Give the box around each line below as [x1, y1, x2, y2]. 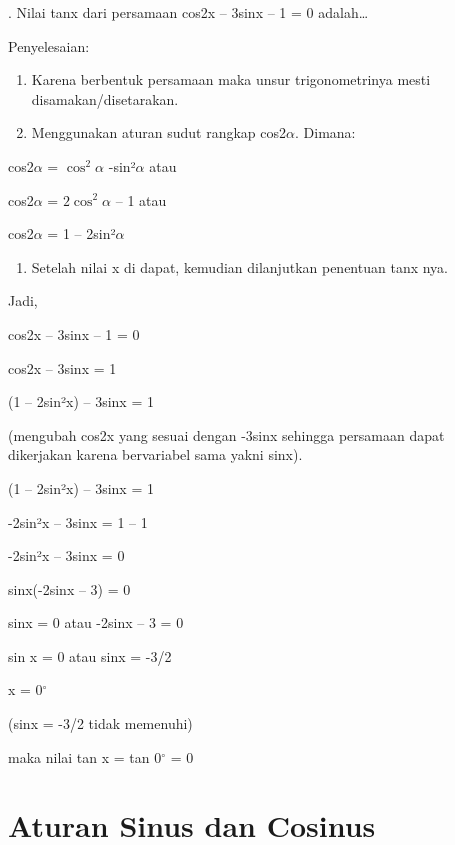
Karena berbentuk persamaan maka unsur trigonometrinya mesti [31, 69, 431, 90]
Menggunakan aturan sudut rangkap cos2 [31, 122, 287, 143]
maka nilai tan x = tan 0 [8, 746, 162, 767]
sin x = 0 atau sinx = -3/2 [8, 645, 172, 666]
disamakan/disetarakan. [31, 88, 179, 109]
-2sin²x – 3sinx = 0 [8, 545, 125, 566]
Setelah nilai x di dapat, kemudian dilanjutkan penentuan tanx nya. [31, 256, 449, 277]
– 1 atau [115, 189, 167, 210]
